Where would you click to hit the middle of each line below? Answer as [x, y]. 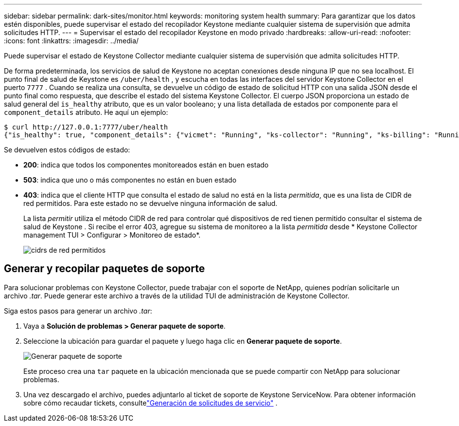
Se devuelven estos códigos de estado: [67, 150]
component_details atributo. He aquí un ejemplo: [86, 112]
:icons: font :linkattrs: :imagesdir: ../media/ [71, 41]
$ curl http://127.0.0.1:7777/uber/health [86, 127]
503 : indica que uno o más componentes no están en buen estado [130, 180]
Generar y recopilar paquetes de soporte [105, 269]
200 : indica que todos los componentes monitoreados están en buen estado [146, 165]
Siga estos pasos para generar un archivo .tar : [78, 311]
